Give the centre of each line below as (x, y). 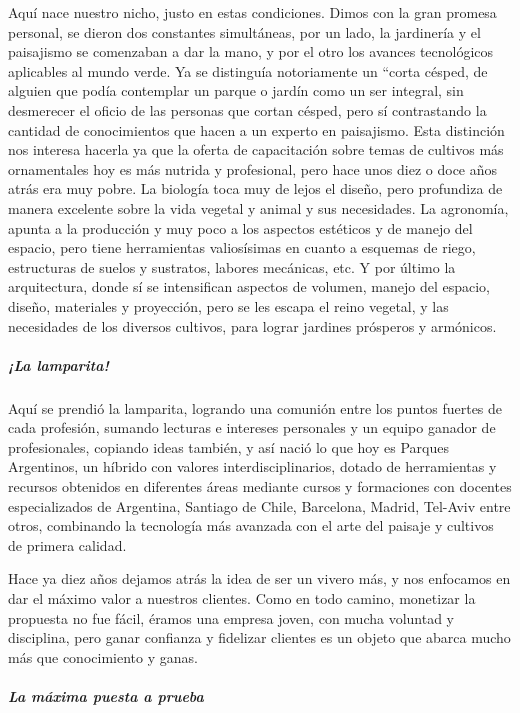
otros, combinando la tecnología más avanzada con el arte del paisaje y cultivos (251, 525)
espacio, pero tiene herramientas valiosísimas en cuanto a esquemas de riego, (242, 247)
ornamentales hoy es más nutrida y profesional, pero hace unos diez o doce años (253, 168)
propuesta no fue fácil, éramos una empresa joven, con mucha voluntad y (231, 617)
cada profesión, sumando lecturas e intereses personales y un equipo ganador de (252, 427)
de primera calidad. (67, 544)
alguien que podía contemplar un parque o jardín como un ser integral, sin (236, 90)
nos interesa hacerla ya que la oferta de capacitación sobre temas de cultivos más (256, 149)
